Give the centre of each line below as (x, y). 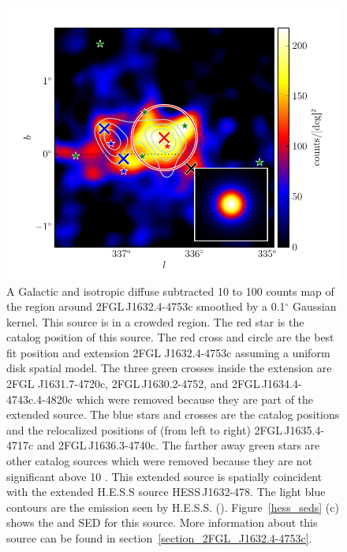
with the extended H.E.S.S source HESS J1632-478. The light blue (166, 492)
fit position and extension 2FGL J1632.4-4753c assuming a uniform (168, 352)
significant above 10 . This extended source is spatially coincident (164, 476)
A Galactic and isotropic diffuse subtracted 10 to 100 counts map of (170, 291)
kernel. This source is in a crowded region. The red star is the (155, 321)
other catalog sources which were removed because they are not (160, 461)
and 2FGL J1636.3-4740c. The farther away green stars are (178, 445)
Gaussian (315, 306)
